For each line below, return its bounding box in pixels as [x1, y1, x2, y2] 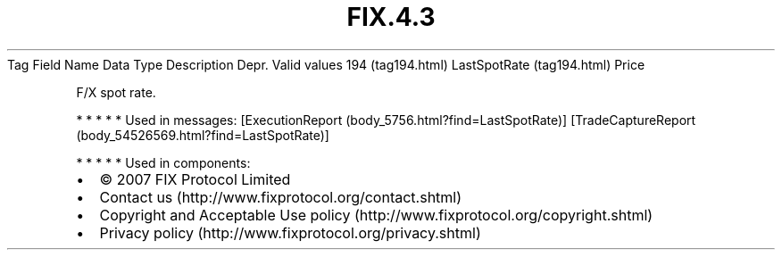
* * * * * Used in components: [76, 154, 251, 170]
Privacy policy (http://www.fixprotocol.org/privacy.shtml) [99, 223, 481, 242]
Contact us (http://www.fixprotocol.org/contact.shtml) [99, 187, 462, 206]
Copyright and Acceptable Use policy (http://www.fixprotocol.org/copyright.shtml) [99, 205, 653, 224]
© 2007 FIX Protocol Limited [99, 170, 291, 188]
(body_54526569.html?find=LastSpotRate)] [76, 127, 329, 143]
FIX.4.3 [346, 2, 436, 32]
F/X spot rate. [76, 84, 156, 100]
